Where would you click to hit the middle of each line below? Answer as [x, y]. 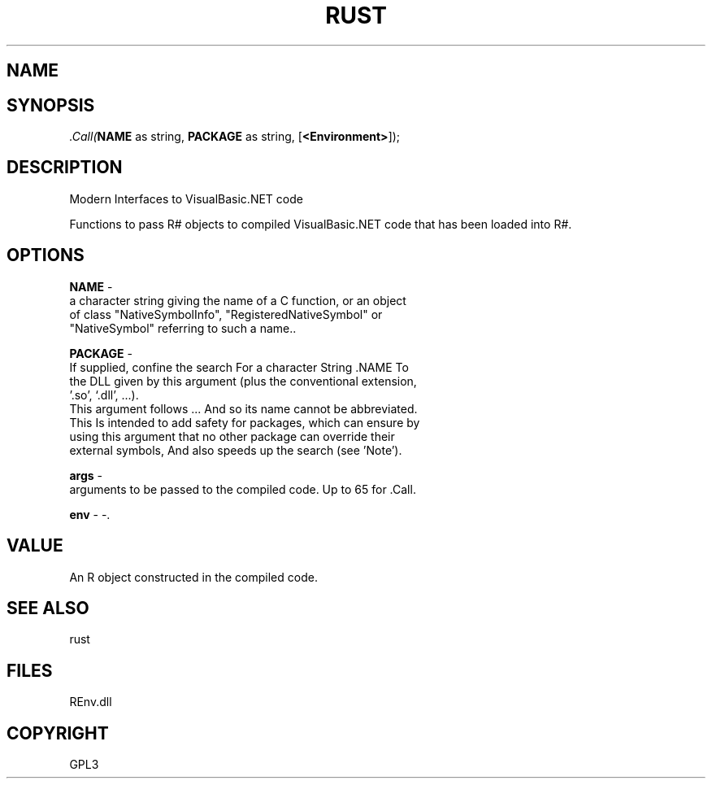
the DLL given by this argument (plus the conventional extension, [243, 381]
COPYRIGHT [58, 733]
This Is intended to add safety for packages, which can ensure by [245, 422]
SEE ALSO [48, 608]
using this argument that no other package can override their [232, 436]
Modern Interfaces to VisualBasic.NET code [186, 198]
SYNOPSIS [51, 105]
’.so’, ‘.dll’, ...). [104, 395]
